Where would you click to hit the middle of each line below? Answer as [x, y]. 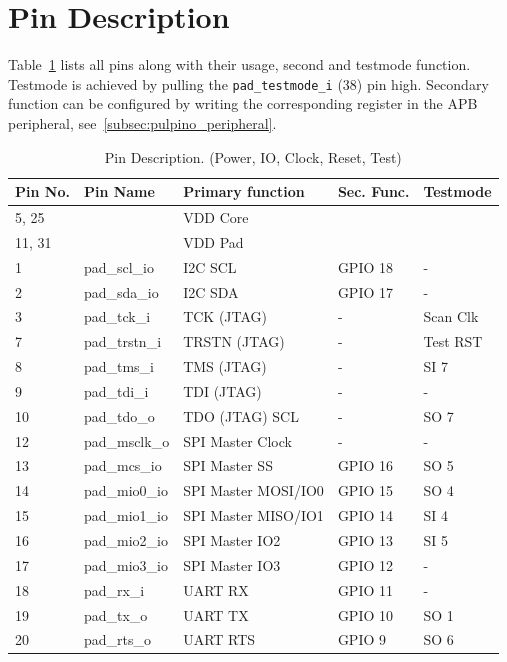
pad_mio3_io [125, 564]
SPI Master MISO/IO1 [253, 515]
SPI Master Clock [237, 440]
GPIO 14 [365, 515]
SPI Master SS [228, 465]
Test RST [453, 341]
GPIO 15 [365, 490]
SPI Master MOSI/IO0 [253, 490]
